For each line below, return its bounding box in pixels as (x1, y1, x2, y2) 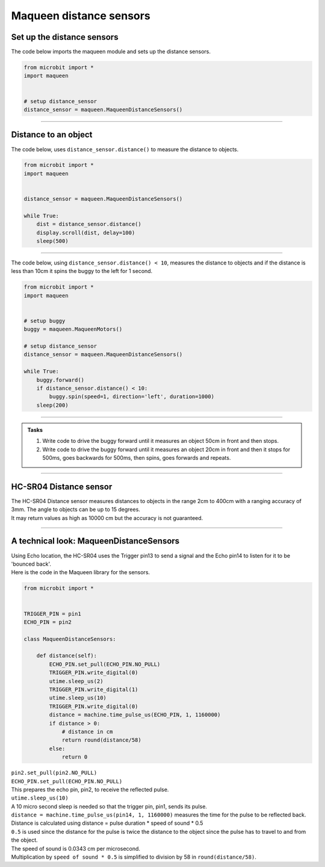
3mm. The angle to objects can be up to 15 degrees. (11, 506, 141, 513)
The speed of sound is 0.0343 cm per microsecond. (11, 845, 141, 852)
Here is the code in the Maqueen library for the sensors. (11, 569, 150, 576)
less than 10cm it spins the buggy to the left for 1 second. (11, 268, 153, 275)
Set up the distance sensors (11, 32, 119, 42)
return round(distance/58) (61, 737, 141, 743)
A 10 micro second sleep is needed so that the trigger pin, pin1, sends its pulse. (11, 803, 208, 810)
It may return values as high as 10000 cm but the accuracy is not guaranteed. (11, 514, 203, 521)
